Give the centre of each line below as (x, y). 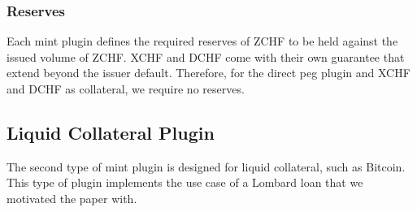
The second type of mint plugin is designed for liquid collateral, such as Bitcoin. (206, 166)
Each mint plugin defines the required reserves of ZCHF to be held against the (202, 41)
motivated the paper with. (72, 198)
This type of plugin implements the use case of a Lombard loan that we (185, 182)
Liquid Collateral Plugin (111, 132)
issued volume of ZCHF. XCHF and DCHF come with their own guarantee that (206, 56)
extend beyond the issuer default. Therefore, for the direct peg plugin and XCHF (208, 73)
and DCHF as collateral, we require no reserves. (126, 89)
